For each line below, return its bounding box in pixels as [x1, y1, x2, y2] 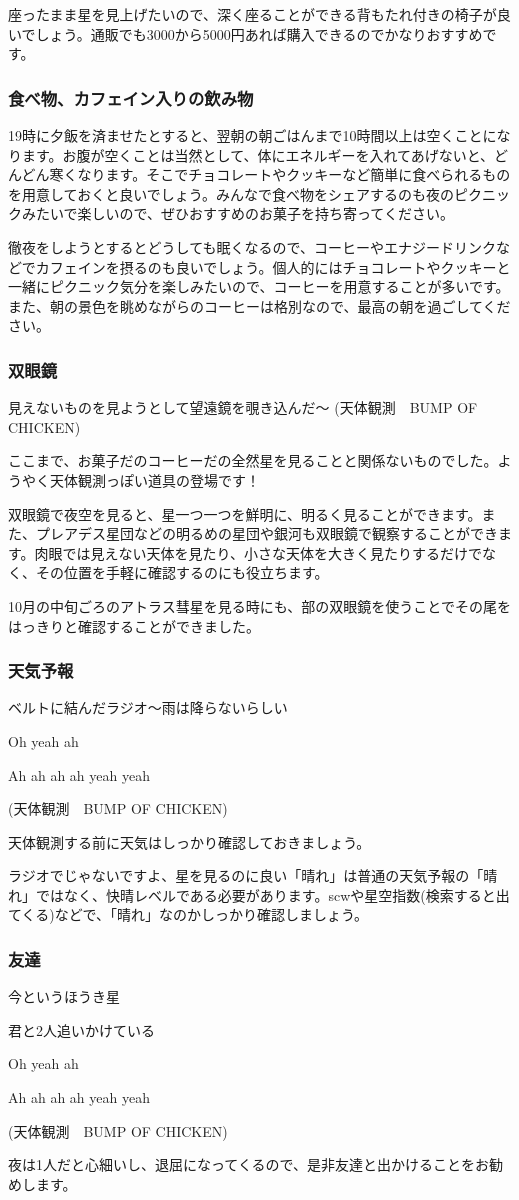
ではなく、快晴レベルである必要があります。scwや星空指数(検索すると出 [35, 884, 510, 905]
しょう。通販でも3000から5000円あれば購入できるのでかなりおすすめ [35, 23, 483, 44]
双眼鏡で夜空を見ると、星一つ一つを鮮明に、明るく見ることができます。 [8, 503, 482, 524]
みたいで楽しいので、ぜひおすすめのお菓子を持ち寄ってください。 [21, 203, 454, 224]
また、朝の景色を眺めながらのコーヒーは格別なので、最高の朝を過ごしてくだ [8, 295, 511, 316]
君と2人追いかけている [8, 1019, 155, 1040]
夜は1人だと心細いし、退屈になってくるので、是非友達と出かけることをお [8, 1154, 490, 1175]
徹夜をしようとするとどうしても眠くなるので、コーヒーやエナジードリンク [8, 236, 496, 257]
